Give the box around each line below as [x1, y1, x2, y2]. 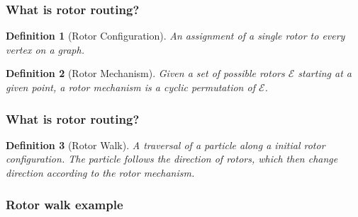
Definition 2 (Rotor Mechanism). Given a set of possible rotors [6, 66, 285, 81]
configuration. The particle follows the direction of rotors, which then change [6, 151, 338, 166]
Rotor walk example [6, 195, 123, 213]
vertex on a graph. [6, 42, 84, 57]
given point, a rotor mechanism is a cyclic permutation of [6, 80, 255, 94]
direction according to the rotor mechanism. [6, 165, 195, 180]
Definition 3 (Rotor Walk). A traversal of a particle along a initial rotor [6, 137, 325, 152]
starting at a [298, 66, 352, 81]
